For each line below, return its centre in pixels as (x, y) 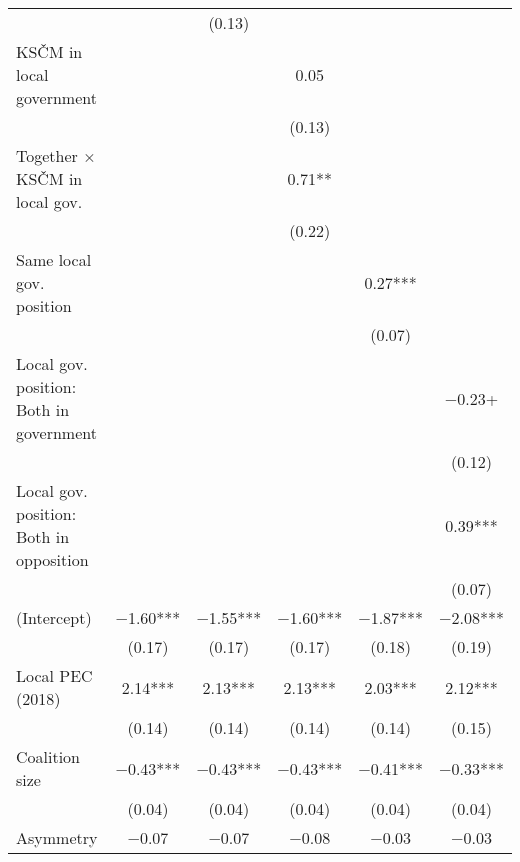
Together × (56, 155)
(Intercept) (54, 617)
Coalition (48, 756)
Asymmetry (57, 837)
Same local (54, 259)
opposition (52, 559)
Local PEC (54, 675)
